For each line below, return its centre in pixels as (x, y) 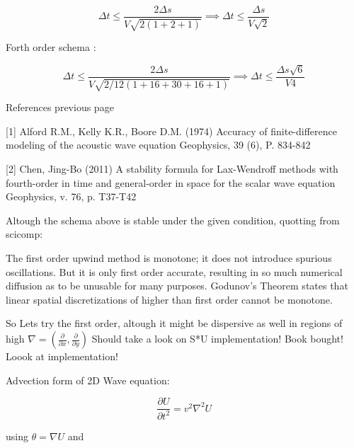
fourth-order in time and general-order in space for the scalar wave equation (171, 182)
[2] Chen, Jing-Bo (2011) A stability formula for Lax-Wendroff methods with (172, 169)
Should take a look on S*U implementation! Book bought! (217, 338)
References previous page (60, 107)
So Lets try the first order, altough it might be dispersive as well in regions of (174, 323)
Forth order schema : (51, 47)
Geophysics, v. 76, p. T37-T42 (71, 196)
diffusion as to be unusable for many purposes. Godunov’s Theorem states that (177, 286)
